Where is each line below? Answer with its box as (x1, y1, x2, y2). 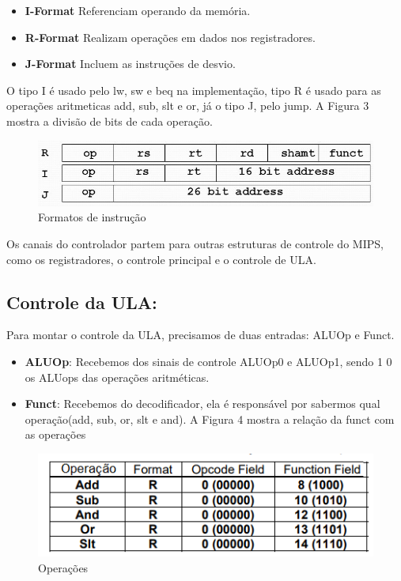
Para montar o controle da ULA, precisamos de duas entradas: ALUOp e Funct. (6, 326, 395, 343)
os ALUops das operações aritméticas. (25, 368, 210, 385)
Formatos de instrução (38, 209, 146, 225)
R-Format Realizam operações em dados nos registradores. (25, 28, 316, 45)
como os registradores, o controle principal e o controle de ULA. (6, 251, 316, 267)
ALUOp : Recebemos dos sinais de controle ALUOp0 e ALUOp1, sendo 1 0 (25, 353, 392, 370)
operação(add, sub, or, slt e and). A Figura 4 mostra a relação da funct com (25, 410, 395, 427)
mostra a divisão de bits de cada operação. (6, 112, 213, 129)
